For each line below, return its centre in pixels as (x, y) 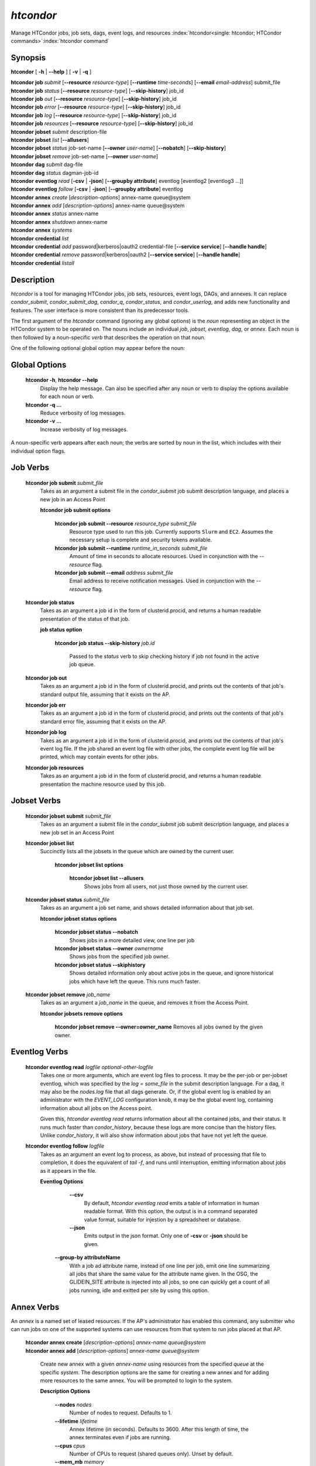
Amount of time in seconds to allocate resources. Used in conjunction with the (164, 556)
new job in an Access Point (73, 499)
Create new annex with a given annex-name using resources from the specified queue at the (152, 1364)
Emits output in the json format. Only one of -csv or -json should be (166, 1236)
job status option (61, 630)
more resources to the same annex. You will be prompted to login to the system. (137, 1380)
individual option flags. (38, 451)
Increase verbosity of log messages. (84, 429)
